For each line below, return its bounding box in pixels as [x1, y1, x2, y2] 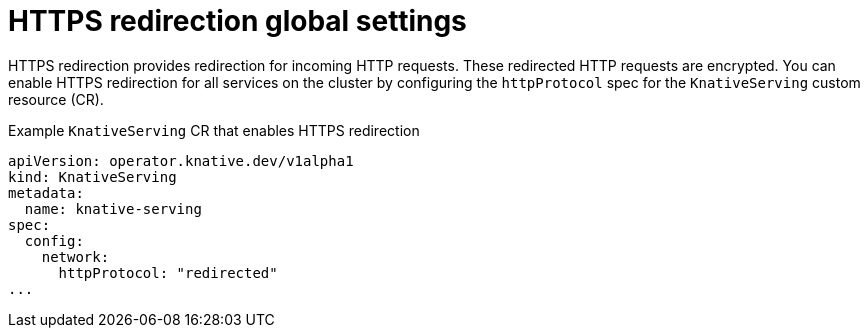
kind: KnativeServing [8, 168, 177, 185]
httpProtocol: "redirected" [58, 264, 278, 281]
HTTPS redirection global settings [8, 4, 467, 38]
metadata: [8, 184, 84, 201]
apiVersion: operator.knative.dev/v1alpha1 [8, 152, 354, 169]
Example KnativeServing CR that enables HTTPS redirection [8, 121, 420, 139]
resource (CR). [8, 90, 104, 108]
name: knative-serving [24, 200, 202, 217]
